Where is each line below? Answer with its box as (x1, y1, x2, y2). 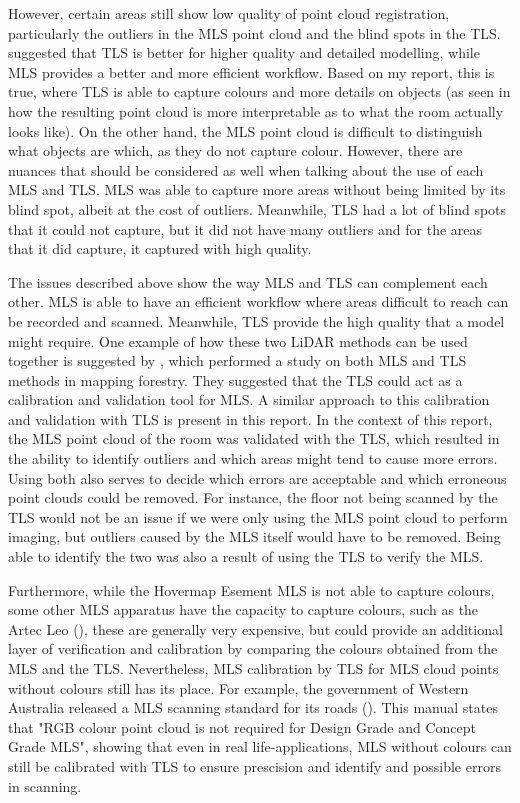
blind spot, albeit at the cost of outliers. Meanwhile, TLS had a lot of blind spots (8, 198, 507, 219)
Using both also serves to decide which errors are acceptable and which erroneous (8, 467, 507, 488)
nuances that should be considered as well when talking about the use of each (8, 159, 484, 180)
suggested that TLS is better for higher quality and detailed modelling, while (8, 42, 480, 63)
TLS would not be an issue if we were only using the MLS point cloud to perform (8, 506, 508, 527)
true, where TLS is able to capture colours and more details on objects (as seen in (8, 81, 511, 102)
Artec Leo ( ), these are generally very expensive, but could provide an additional (8, 618, 503, 639)
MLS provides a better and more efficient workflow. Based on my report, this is (8, 61, 495, 82)
